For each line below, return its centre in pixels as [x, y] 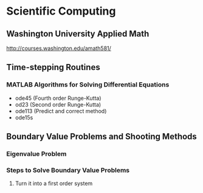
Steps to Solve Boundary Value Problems [68, 170]
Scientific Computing [61, 11]
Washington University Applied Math [78, 34]
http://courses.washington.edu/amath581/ [59, 48]
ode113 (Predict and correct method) [61, 111]
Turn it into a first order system [54, 183]
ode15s [24, 118]
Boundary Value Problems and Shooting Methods [102, 137]
